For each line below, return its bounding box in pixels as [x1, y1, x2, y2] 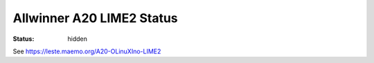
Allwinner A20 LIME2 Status [12, 10, 178, 26]
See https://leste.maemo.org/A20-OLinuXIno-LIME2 [12, 47, 161, 55]
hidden [67, 35, 88, 43]
